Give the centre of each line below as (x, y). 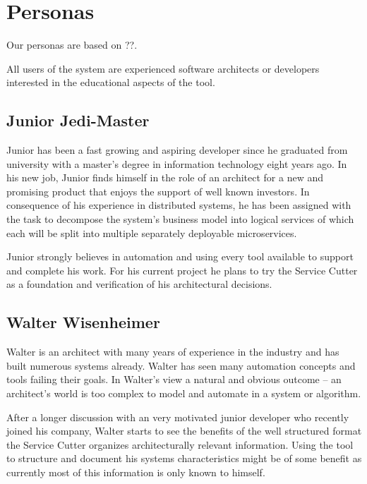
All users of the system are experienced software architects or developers (163, 68)
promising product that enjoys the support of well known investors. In (158, 191)
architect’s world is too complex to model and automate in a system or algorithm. (184, 393)
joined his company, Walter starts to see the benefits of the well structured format (184, 431)
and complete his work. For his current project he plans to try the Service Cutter (182, 270)
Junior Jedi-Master (78, 120)
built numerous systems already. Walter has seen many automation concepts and (181, 365)
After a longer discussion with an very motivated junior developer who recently (178, 417)
